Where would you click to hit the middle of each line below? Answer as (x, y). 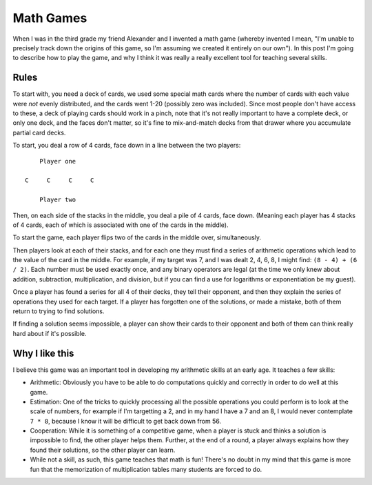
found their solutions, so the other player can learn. (103, 450)
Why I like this (43, 353)
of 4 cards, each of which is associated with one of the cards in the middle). (121, 225)
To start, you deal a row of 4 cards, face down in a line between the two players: (127, 146)
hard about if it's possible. (50, 333)
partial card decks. (39, 132)
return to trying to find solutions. (59, 311)
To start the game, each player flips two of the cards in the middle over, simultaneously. (137, 237)
